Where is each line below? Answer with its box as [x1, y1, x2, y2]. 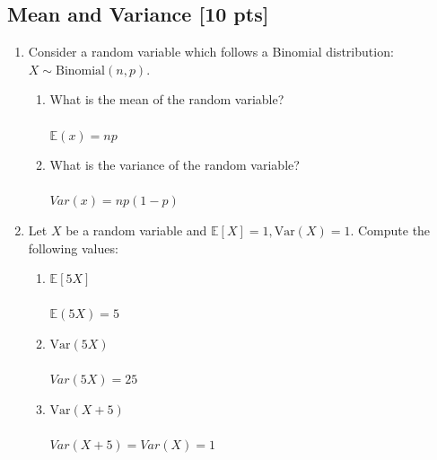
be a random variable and [66, 220, 207, 239]
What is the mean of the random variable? [49, 90, 284, 109]
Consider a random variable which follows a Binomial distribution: [28, 42, 394, 61]
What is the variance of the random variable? [49, 155, 300, 174]
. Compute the [350, 220, 431, 239]
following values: [28, 238, 118, 257]
